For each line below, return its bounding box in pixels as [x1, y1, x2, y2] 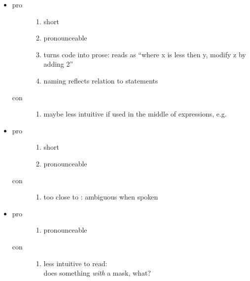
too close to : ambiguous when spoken [43, 192, 158, 202]
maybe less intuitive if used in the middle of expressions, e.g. [43, 109, 227, 119]
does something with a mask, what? [43, 268, 151, 278]
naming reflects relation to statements [43, 75, 158, 85]
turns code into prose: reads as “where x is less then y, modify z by [43, 49, 246, 59]
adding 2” [43, 59, 73, 69]
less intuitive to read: [43, 258, 107, 268]
